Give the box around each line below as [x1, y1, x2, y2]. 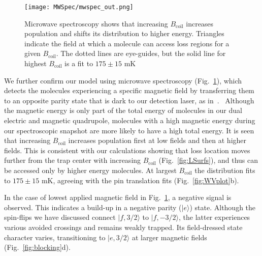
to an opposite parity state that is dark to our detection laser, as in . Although [4, 95, 254, 105]
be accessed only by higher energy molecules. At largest [4, 164, 177, 175]
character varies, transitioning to [4, 232, 106, 242]
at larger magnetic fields [132, 232, 207, 242]
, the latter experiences [178, 212, 250, 222]
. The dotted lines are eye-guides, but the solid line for [56, 48, 226, 59]
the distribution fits [194, 164, 255, 175]
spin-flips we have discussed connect [4, 212, 116, 222]
